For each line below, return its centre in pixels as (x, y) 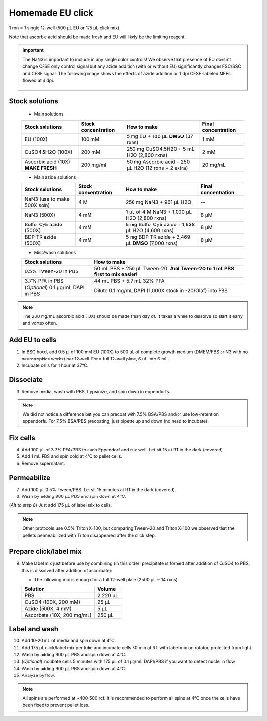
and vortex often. (40, 323)
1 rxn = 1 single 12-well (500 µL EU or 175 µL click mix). (65, 28)
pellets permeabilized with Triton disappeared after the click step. (89, 535)
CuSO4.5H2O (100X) (48, 152)
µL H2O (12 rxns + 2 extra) (157, 168)
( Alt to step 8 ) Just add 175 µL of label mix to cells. (61, 505)
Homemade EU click (51, 13)
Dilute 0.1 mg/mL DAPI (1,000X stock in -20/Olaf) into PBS (161, 291)
